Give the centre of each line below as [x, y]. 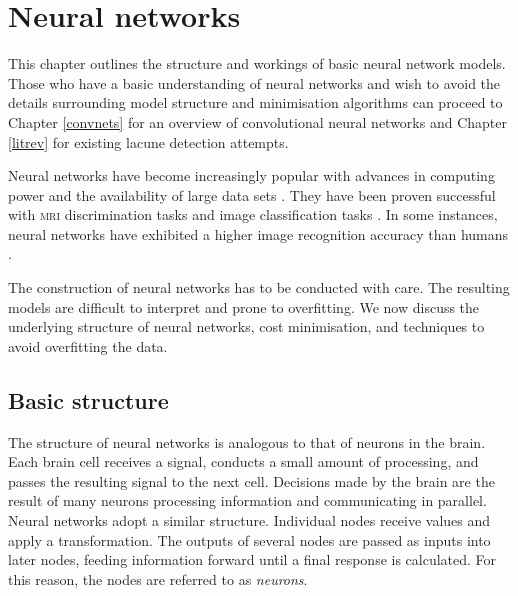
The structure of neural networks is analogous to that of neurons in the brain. [247, 441]
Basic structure [88, 399]
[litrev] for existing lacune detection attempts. [148, 141]
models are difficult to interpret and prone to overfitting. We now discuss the [244, 306]
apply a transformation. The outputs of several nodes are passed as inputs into [249, 539]
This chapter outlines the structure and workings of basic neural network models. [257, 63]
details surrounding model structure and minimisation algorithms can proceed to [255, 102]
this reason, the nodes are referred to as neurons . [158, 578]
